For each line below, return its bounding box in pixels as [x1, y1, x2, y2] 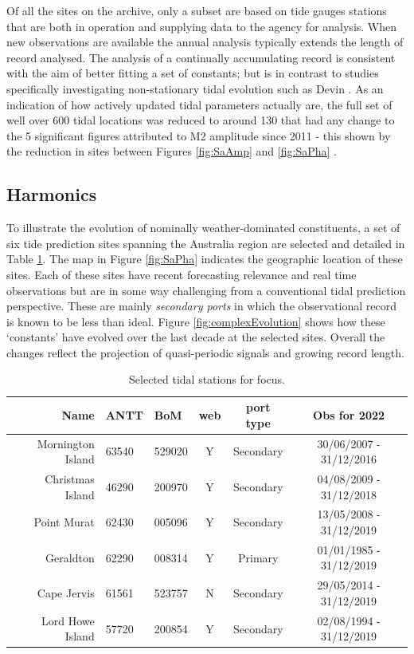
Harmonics [6, 182, 97, 207]
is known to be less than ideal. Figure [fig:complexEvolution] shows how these [6, 313, 385, 329]
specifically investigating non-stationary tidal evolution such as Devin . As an [6, 80, 384, 97]
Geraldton [45, 549, 95, 565]
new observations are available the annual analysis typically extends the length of [6, 33, 404, 50]
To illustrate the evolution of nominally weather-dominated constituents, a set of [6, 219, 400, 236]
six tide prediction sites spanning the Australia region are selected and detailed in [6, 234, 405, 251]
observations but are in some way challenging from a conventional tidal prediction [6, 282, 406, 298]
